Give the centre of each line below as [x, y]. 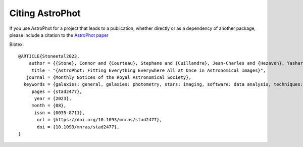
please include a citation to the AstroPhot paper [59, 35]
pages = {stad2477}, [57, 91]
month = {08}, [49, 106]
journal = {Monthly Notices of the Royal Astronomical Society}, [109, 77]
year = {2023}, [53, 99]
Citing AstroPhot [45, 13]
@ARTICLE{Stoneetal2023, [49, 56]
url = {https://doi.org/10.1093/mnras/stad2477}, [100, 120]
